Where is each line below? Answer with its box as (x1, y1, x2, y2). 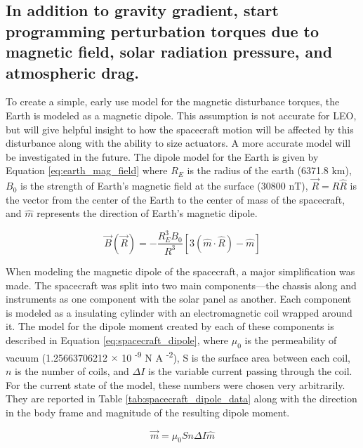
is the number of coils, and (15, 363, 129, 378)
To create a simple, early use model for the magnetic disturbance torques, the (6, 94, 340, 109)
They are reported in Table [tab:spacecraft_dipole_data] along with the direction (6, 391, 357, 406)
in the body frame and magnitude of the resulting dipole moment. (6, 404, 290, 419)
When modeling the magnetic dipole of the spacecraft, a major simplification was (6, 263, 355, 278)
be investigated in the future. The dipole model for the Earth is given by (6, 149, 319, 164)
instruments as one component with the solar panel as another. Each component (6, 291, 352, 306)
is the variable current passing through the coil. (147, 363, 352, 378)
